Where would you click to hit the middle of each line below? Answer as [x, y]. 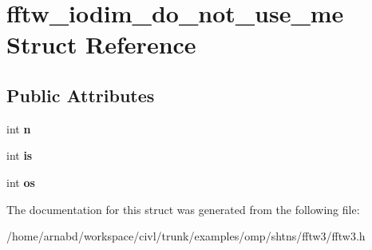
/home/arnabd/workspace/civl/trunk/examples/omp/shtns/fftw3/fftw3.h [186, 236]
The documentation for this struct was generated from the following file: [183, 209]
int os [21, 182]
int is [20, 155]
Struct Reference [101, 44]
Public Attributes [81, 95]
